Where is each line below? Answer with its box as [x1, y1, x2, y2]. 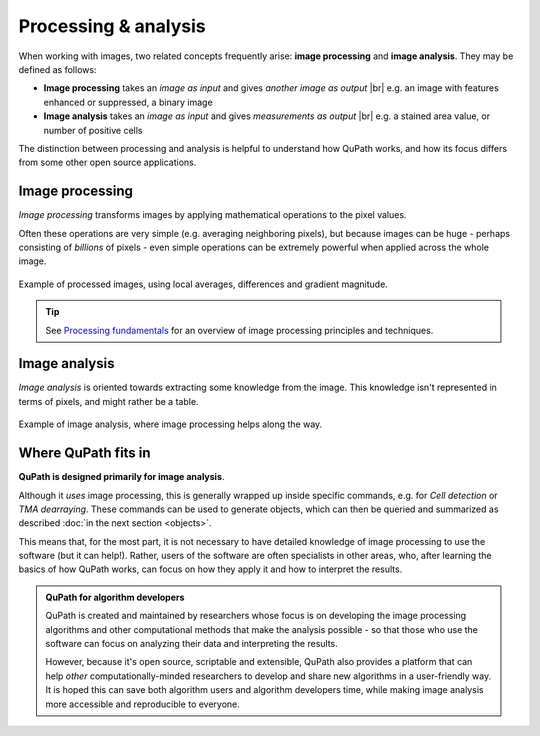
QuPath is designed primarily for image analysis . [18, 471, 225, 483]
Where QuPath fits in [18, 445, 151, 462]
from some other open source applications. [18, 156, 197, 169]
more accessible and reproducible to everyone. [45, 698, 240, 710]
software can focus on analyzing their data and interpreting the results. [45, 638, 339, 650]
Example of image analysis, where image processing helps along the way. [18, 418, 323, 430]
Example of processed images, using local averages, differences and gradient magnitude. [18, 278, 389, 290]
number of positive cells [43, 124, 144, 136]
